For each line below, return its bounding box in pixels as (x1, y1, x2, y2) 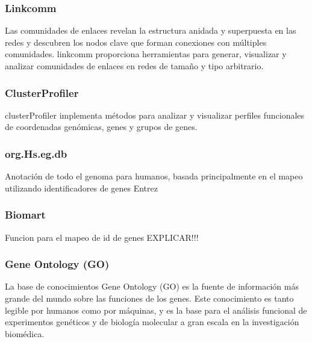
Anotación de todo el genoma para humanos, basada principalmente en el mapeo (5, 170, 303, 182)
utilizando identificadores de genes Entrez (5, 181, 158, 194)
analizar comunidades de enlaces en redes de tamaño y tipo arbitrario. (5, 60, 264, 72)
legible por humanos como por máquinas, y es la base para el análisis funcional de (5, 303, 307, 316)
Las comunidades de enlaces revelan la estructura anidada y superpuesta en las (5, 24, 296, 37)
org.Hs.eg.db (5, 146, 67, 161)
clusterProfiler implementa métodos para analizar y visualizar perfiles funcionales (5, 108, 305, 121)
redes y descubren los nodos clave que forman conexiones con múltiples (5, 36, 267, 48)
